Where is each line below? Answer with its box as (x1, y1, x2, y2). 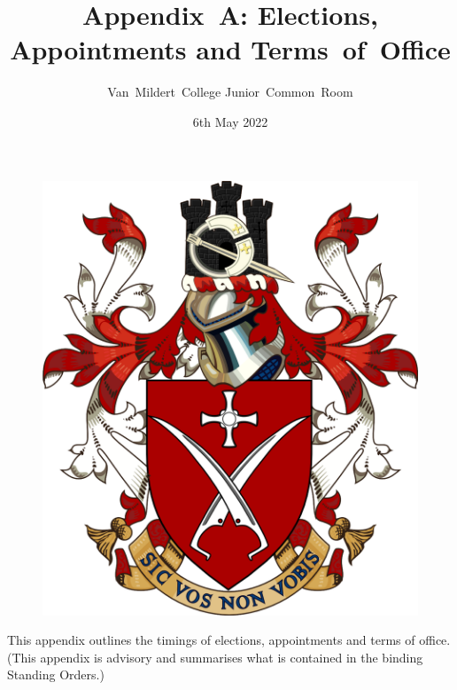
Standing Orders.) (7, 665, 105, 684)
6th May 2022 (192, 112, 268, 130)
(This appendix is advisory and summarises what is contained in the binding (7, 647, 423, 666)
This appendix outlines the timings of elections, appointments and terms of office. (7, 631, 451, 649)
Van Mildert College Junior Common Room (107, 82, 353, 101)
